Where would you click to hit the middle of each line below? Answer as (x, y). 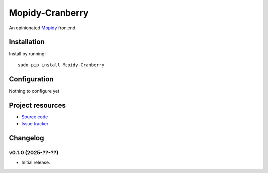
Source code (35, 117)
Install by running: (28, 54)
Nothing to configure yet (34, 91)
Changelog (27, 138)
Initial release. (36, 162)
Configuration (31, 79)
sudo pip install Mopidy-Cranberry (61, 65)
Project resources (37, 105)
